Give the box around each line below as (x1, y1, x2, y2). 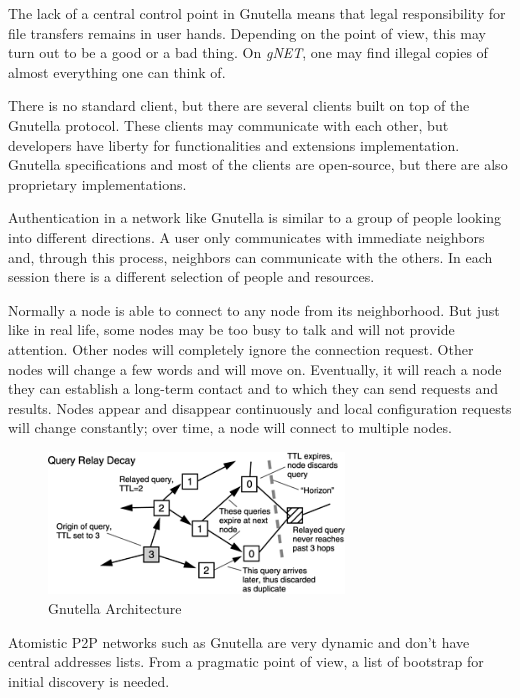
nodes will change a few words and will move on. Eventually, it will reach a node (8, 358, 502, 379)
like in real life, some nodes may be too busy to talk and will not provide (8, 319, 455, 340)
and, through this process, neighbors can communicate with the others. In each (8, 246, 493, 267)
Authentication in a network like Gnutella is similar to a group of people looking (8, 207, 502, 228)
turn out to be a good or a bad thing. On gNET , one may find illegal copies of (8, 42, 488, 63)
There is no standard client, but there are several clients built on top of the (8, 95, 470, 116)
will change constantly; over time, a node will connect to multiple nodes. (8, 417, 452, 438)
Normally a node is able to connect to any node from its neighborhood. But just (8, 299, 500, 320)
